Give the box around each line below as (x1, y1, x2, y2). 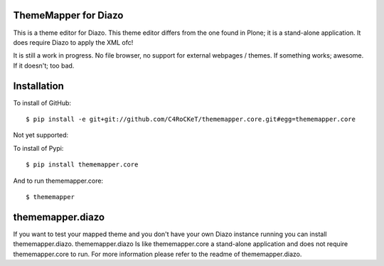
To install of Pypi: (13, 144, 64, 152)
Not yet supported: (13, 131, 69, 139)
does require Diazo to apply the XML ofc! (13, 38, 134, 46)
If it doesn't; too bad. (13, 61, 75, 70)
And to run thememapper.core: (13, 176, 103, 185)
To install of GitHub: (13, 98, 71, 107)
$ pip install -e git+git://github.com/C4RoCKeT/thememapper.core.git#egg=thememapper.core (26, 115, 356, 123)
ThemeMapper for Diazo (13, 9, 124, 21)
